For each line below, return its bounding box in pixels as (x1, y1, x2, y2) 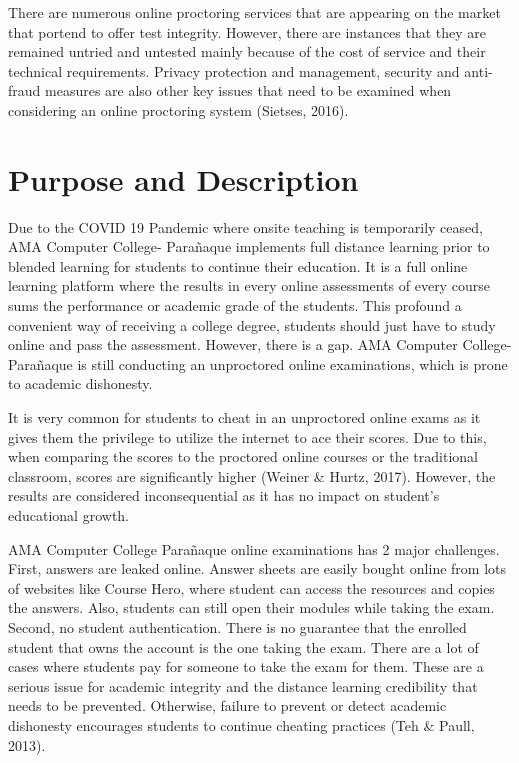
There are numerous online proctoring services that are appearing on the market (8, 2, 501, 22)
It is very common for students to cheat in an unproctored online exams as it (8, 407, 481, 428)
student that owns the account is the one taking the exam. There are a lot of (8, 636, 479, 657)
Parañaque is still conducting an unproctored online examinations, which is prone (8, 353, 508, 374)
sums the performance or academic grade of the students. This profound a (8, 295, 462, 316)
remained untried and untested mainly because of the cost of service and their (8, 41, 486, 62)
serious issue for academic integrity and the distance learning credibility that (8, 675, 478, 696)
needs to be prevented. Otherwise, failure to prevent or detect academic (8, 695, 447, 716)
